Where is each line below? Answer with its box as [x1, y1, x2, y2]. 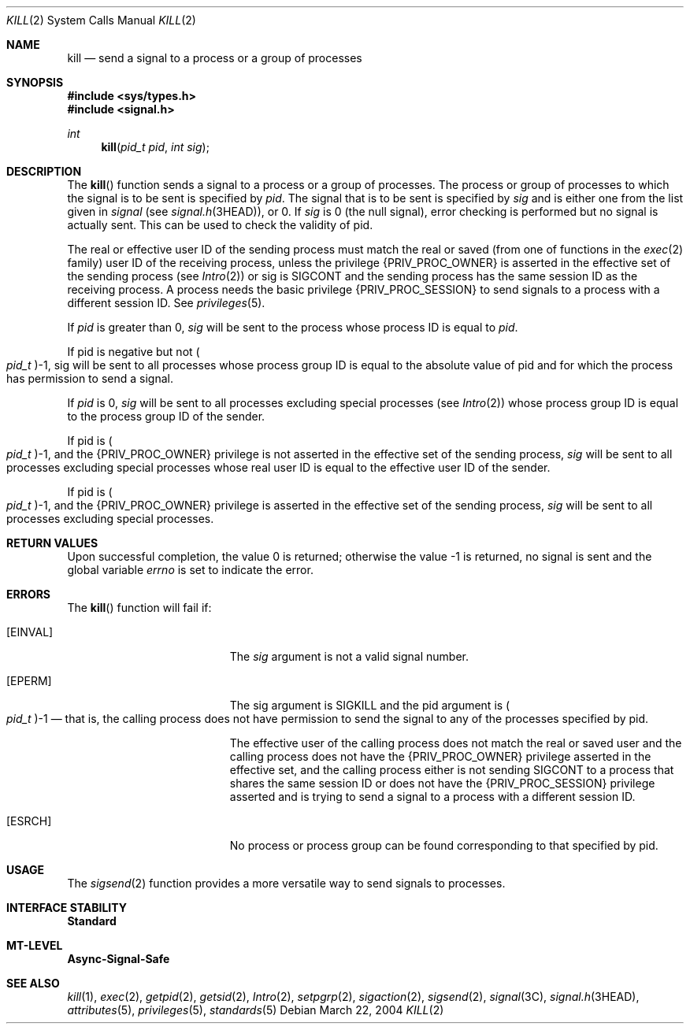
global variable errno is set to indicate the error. [67, 563, 313, 576]
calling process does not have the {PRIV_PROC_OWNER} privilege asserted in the [229, 750, 651, 763]
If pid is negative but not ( [67, 345, 200, 358]
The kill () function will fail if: [67, 601, 212, 614]
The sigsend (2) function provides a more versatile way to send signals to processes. [67, 876, 506, 890]
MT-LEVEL [6, 939, 63, 952]
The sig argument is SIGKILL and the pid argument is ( [229, 698, 510, 712]
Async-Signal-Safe [67, 952, 170, 965]
